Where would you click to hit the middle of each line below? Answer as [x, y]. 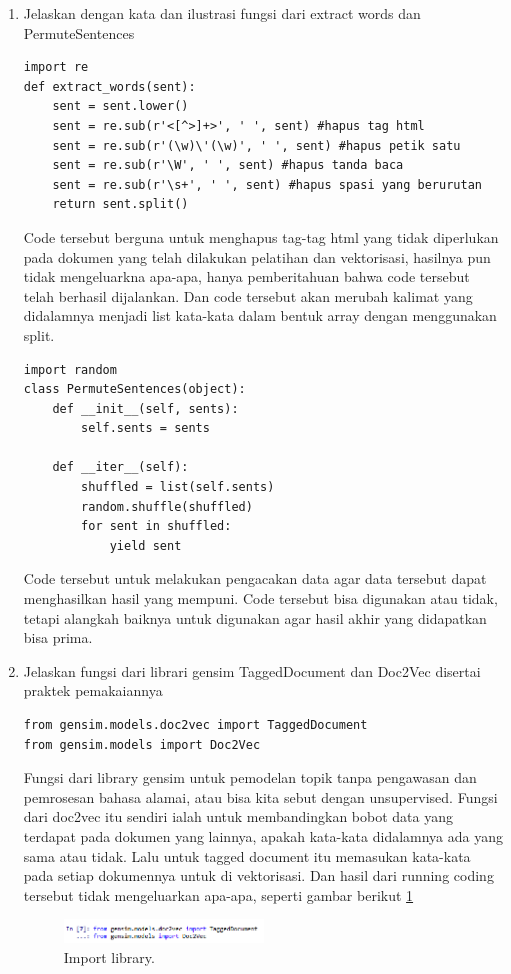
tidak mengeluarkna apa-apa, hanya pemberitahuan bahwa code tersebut [246, 276]
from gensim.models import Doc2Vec [142, 744]
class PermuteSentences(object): [134, 389]
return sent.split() [120, 204]
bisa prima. [58, 637]
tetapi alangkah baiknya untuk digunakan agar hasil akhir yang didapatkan [255, 617]
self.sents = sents [145, 428]
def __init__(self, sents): [145, 408]
